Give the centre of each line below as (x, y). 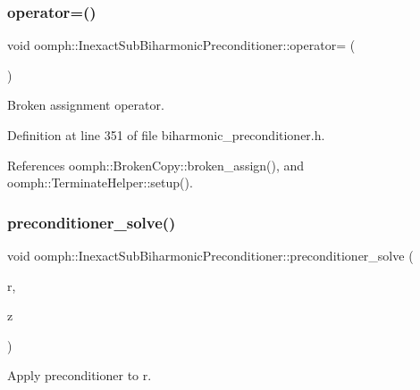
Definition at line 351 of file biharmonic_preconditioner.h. (166, 135)
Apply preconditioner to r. (80, 375)
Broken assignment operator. (86, 105)
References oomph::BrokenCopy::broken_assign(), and (156, 165)
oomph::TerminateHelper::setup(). (100, 183)
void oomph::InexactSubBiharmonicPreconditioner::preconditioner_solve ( (210, 255)
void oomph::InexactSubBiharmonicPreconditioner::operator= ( (181, 45)
